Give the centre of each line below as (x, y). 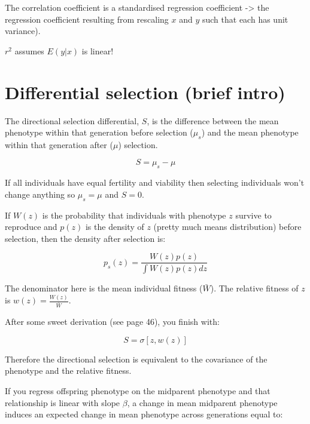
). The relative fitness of (254, 288)
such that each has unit (245, 19)
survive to (253, 215)
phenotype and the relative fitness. (68, 371)
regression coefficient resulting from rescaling (87, 19)
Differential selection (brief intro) (145, 92)
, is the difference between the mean (213, 120)
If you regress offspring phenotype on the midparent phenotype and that (138, 390)
